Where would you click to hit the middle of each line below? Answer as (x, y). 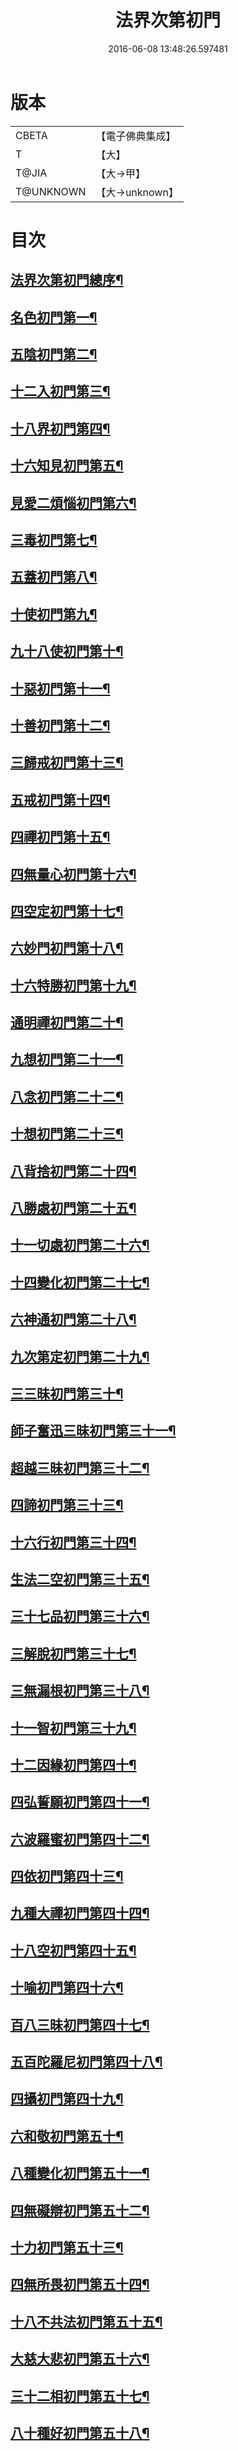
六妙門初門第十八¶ (67, 948)
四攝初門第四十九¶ (67, 2099)
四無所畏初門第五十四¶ (80, 2284)
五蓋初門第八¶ (54, 577)
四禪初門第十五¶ (60, 837)
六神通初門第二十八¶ (73, 1319)
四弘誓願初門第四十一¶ (80, 1802)
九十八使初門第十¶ (67, 651)
